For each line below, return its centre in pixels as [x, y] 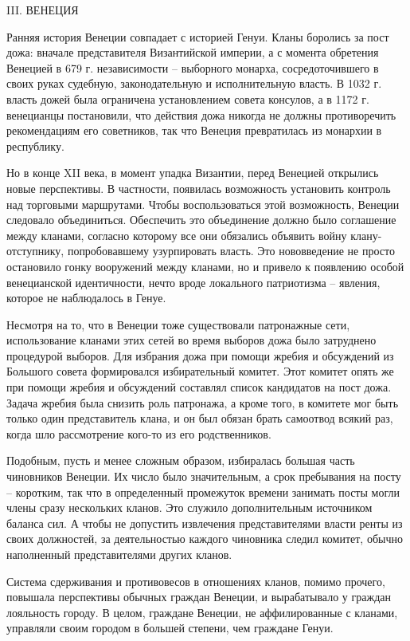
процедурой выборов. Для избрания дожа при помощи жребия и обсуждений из [200, 355]
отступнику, [35, 251]
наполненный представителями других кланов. [119, 554]
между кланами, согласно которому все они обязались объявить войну [177, 235]
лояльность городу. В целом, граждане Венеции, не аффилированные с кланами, [202, 612]
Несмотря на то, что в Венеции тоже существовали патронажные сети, [178, 324]
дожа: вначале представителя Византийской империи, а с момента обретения [193, 52]
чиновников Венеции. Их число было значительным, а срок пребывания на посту [204, 476]
